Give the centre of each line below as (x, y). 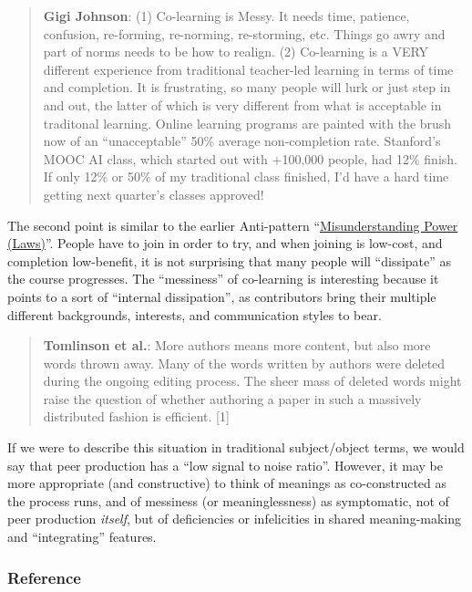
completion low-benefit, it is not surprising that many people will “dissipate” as (230, 260)
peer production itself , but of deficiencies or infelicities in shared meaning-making (235, 519)
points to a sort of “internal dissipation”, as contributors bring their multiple (222, 296)
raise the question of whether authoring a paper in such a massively (232, 398)
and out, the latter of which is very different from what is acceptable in (242, 104)
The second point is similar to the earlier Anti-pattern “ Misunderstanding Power (233, 225)
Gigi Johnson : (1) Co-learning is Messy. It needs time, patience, (226, 16)
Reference (44, 577)
